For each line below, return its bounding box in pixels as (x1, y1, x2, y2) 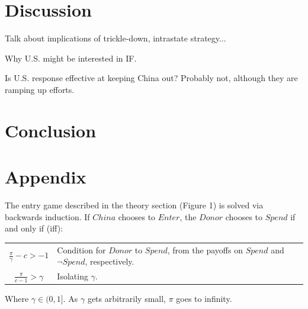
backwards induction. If (5, 210, 90, 223)
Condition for (57, 243, 106, 256)
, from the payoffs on (167, 243, 243, 256)
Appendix (5, 165, 86, 189)
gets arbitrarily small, (87, 292, 166, 305)
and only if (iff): (5, 222, 63, 234)
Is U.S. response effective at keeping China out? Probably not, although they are (5, 72, 298, 84)
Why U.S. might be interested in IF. (5, 51, 137, 64)
